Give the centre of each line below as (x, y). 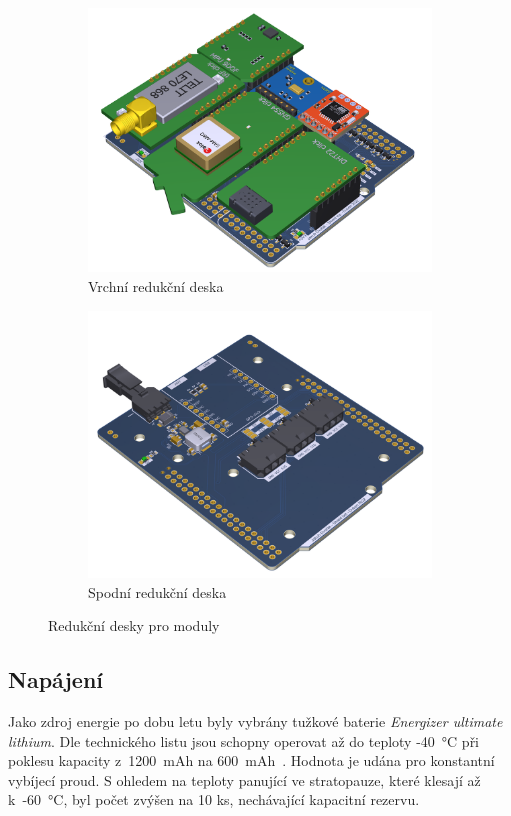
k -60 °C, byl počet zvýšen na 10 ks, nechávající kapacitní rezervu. (214, 799)
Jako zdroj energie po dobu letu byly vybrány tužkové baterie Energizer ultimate (255, 720)
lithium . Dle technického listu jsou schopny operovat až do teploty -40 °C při (244, 740)
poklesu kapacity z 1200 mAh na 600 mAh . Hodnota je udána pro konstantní (251, 760)
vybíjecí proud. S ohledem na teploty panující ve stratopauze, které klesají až (244, 779)
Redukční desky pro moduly (134, 625)
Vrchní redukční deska (156, 285)
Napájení (56, 679)
